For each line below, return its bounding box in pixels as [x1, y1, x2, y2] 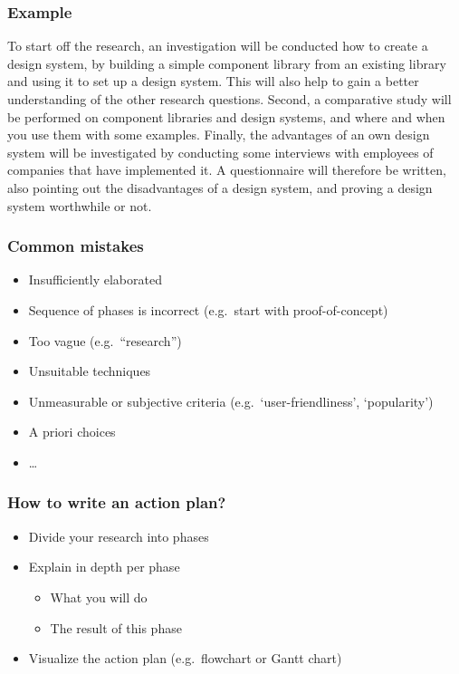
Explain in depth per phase [28, 557, 180, 576]
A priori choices [28, 422, 116, 441]
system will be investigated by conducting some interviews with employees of [7, 142, 434, 161]
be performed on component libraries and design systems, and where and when [7, 107, 445, 126]
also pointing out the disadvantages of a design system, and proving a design [7, 178, 433, 197]
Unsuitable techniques [28, 361, 151, 380]
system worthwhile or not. [7, 196, 152, 215]
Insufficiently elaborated [28, 270, 162, 289]
